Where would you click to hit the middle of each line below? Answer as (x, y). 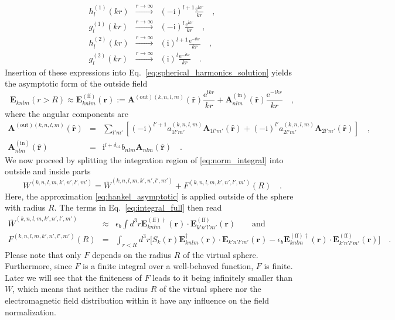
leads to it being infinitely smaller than (223, 277)
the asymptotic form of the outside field (76, 83)
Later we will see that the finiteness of (73, 277)
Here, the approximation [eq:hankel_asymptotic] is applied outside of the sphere (149, 196)
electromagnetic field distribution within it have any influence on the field (137, 300)
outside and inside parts (48, 171)
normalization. (30, 312)
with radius (25, 207)
